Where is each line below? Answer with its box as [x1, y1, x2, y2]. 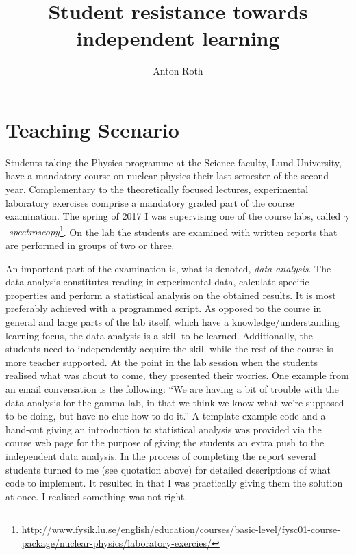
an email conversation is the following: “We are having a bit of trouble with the [5, 382, 339, 396]
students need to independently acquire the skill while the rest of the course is [5, 341, 333, 356]
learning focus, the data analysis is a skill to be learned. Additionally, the [5, 328, 313, 342]
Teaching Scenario [5, 115, 179, 143]
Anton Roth [153, 64, 203, 78]
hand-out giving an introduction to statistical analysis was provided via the [5, 422, 322, 436]
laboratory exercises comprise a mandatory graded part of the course [5, 195, 294, 209]
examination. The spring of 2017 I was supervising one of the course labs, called [5, 209, 341, 223]
